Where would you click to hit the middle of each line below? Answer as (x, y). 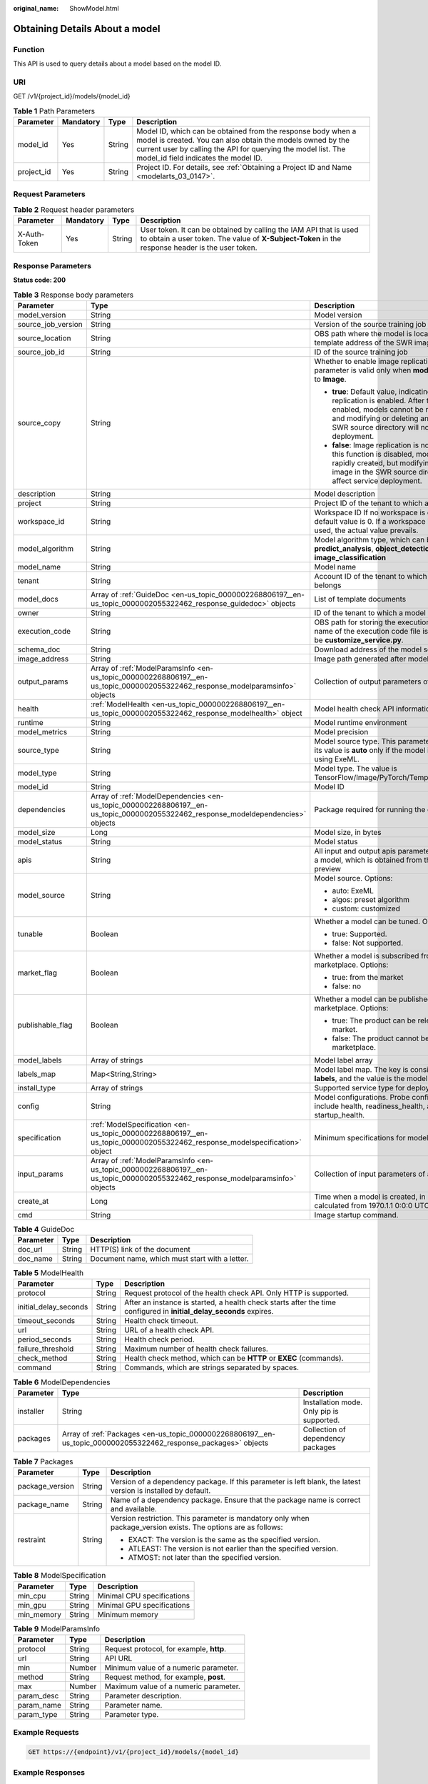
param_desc (38, 1696)
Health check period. (159, 1339)
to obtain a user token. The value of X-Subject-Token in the (241, 239)
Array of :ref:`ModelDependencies (148, 796)
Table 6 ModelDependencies (62, 1382)
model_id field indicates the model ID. (200, 158)
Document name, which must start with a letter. (169, 1259)
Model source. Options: (353, 878)
